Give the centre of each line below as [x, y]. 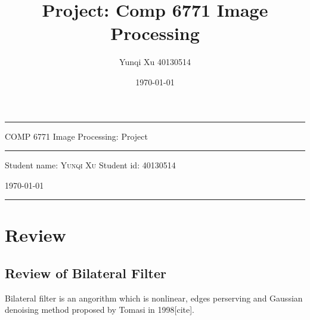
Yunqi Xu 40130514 [155, 62]
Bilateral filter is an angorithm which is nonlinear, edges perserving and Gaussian [154, 298]
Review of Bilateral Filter [86, 273]
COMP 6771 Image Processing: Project [76, 136]
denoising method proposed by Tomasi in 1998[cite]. [100, 310]
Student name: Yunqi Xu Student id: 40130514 [90, 165]
